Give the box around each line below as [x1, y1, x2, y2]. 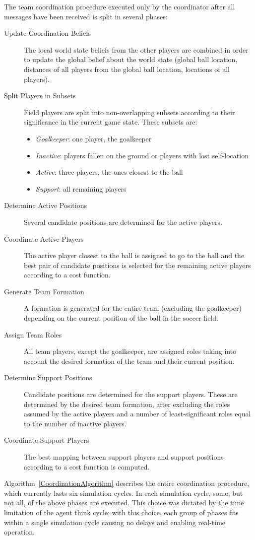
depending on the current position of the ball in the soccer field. [24, 313, 218, 323]
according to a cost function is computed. [24, 461, 150, 472]
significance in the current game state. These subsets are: [24, 117, 197, 127]
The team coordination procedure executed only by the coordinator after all [4, 1, 235, 11]
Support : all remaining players [35, 183, 127, 194]
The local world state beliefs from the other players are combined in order [24, 44, 249, 55]
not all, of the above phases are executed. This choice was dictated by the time [4, 497, 244, 508]
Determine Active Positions [4, 200, 87, 210]
